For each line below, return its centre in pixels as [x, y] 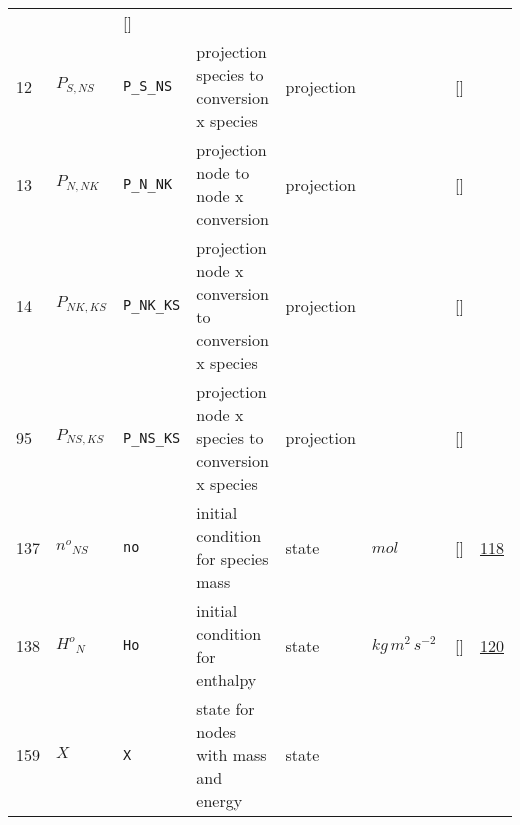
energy [219, 800]
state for [225, 708]
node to [223, 172]
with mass [231, 754]
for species [232, 558]
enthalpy [226, 679]
